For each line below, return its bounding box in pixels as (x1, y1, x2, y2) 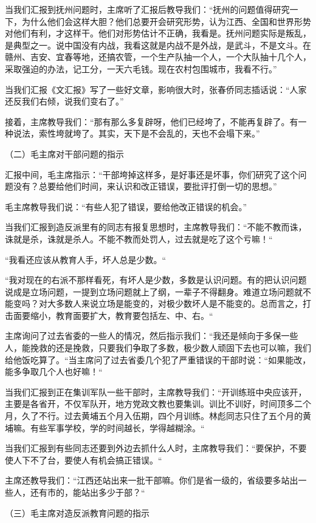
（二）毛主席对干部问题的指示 (5, 147, 124, 160)
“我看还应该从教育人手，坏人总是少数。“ (5, 253, 167, 265)
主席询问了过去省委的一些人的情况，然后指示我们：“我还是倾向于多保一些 (5, 329, 298, 342)
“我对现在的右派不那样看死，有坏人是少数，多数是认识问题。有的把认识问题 (5, 273, 307, 286)
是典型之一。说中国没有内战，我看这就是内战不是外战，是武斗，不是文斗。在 (5, 38, 311, 51)
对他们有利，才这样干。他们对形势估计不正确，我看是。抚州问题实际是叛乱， (5, 27, 311, 39)
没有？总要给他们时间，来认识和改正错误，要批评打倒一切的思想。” (13, 180, 277, 193)
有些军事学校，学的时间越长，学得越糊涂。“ (30, 421, 205, 434)
